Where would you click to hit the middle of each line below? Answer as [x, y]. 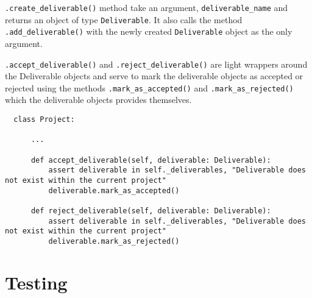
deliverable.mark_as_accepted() [114, 190]
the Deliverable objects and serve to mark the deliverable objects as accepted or [154, 76]
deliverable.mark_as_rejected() [114, 241]
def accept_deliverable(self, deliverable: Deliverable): [151, 160]
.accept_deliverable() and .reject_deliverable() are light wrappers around [156, 64]
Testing [36, 282]
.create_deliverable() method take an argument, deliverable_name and [147, 7]
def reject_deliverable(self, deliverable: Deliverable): [151, 211]
